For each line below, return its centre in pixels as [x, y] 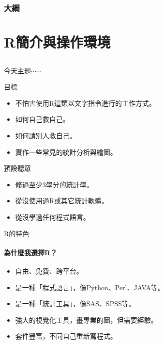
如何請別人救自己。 [46, 135]
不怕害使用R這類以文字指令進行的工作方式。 [86, 103]
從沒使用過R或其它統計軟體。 [62, 201]
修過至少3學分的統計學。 [54, 184]
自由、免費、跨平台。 [49, 270]
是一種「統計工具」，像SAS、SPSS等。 [75, 303]
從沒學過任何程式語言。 [52, 217]
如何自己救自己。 [42, 119]
